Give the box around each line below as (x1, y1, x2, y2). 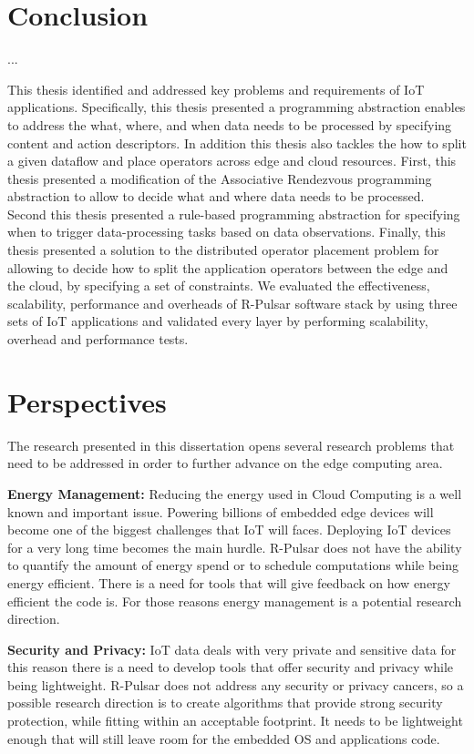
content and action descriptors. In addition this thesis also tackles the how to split (7, 133, 467, 152)
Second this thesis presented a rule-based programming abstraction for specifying (7, 204, 460, 223)
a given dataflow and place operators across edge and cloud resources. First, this (7, 151, 457, 170)
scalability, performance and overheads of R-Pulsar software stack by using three (7, 293, 458, 312)
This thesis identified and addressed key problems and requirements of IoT (7, 79, 425, 98)
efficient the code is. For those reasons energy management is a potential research (7, 591, 462, 610)
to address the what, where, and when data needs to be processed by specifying (7, 115, 452, 134)
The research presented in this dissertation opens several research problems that (7, 435, 455, 454)
